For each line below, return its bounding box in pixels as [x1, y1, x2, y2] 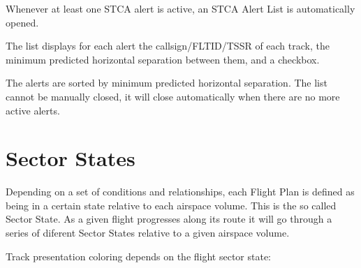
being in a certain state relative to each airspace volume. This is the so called [6, 198, 337, 212]
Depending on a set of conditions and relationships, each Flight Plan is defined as [6, 184, 355, 199]
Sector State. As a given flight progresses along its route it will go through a [6, 211, 332, 226]
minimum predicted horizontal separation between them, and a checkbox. [6, 52, 320, 66]
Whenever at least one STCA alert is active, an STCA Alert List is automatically [6, 1, 355, 15]
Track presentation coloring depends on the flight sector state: [6, 248, 272, 263]
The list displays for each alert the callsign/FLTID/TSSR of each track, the [6, 38, 330, 53]
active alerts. [6, 103, 60, 117]
